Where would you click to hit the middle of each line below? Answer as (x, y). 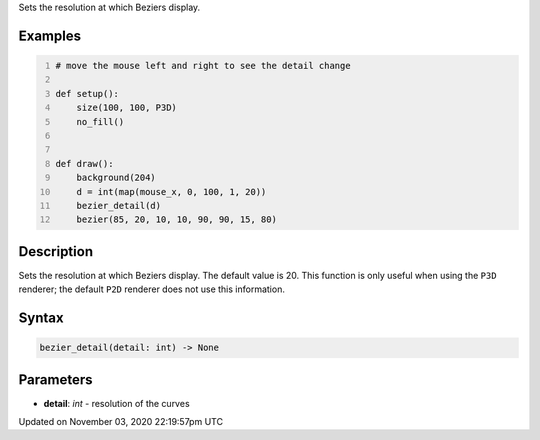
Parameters (55, 379)
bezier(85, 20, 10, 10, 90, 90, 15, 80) (176, 219)
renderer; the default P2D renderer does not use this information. (151, 289)
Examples (50, 35)
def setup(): (87, 93)
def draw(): (84, 163)
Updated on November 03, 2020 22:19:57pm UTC (121, 422)
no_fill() (100, 121)
